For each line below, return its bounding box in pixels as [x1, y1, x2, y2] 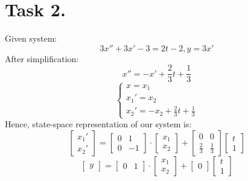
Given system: [5, 32, 57, 45]
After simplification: [5, 52, 79, 65]
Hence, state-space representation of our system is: [5, 118, 192, 130]
